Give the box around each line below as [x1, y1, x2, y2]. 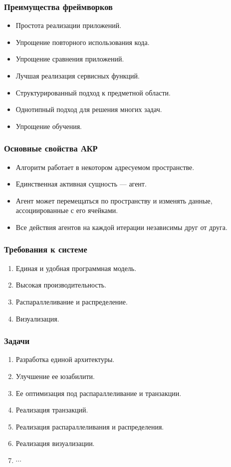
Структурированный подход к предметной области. [15, 87, 171, 97]
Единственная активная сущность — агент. [15, 178, 147, 189]
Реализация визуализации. [15, 438, 95, 448]
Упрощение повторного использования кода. [15, 36, 150, 47]
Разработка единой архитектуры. [15, 354, 115, 364]
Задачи [4, 334, 30, 347]
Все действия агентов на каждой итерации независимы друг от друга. [15, 221, 228, 232]
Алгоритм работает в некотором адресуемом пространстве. [15, 161, 195, 172]
